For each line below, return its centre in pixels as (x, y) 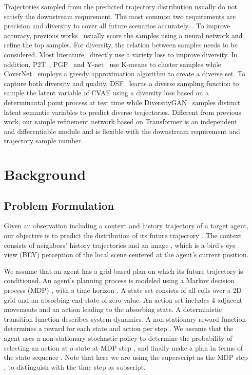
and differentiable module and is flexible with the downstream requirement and (122, 131)
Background (45, 174)
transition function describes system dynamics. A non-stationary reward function (125, 319)
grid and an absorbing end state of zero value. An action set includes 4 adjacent (123, 299)
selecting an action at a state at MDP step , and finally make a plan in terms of (123, 347)
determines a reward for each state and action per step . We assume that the (119, 328)
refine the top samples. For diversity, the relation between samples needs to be (121, 45)
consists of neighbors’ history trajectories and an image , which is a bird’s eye (120, 245)
